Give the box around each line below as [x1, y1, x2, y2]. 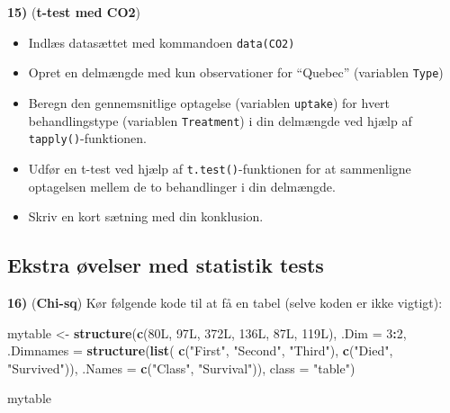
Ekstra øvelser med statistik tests [7, 251, 324, 279]
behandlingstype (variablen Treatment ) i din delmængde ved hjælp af [28, 111, 412, 130]
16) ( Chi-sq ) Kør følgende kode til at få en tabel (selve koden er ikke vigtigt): [7, 292, 443, 311]
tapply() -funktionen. [28, 129, 147, 148]
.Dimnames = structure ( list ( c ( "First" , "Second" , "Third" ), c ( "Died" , [7, 341, 393, 360]
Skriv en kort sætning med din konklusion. [28, 207, 264, 226]
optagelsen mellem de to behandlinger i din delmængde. [28, 176, 336, 195]
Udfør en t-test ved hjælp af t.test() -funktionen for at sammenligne [28, 158, 411, 177]
